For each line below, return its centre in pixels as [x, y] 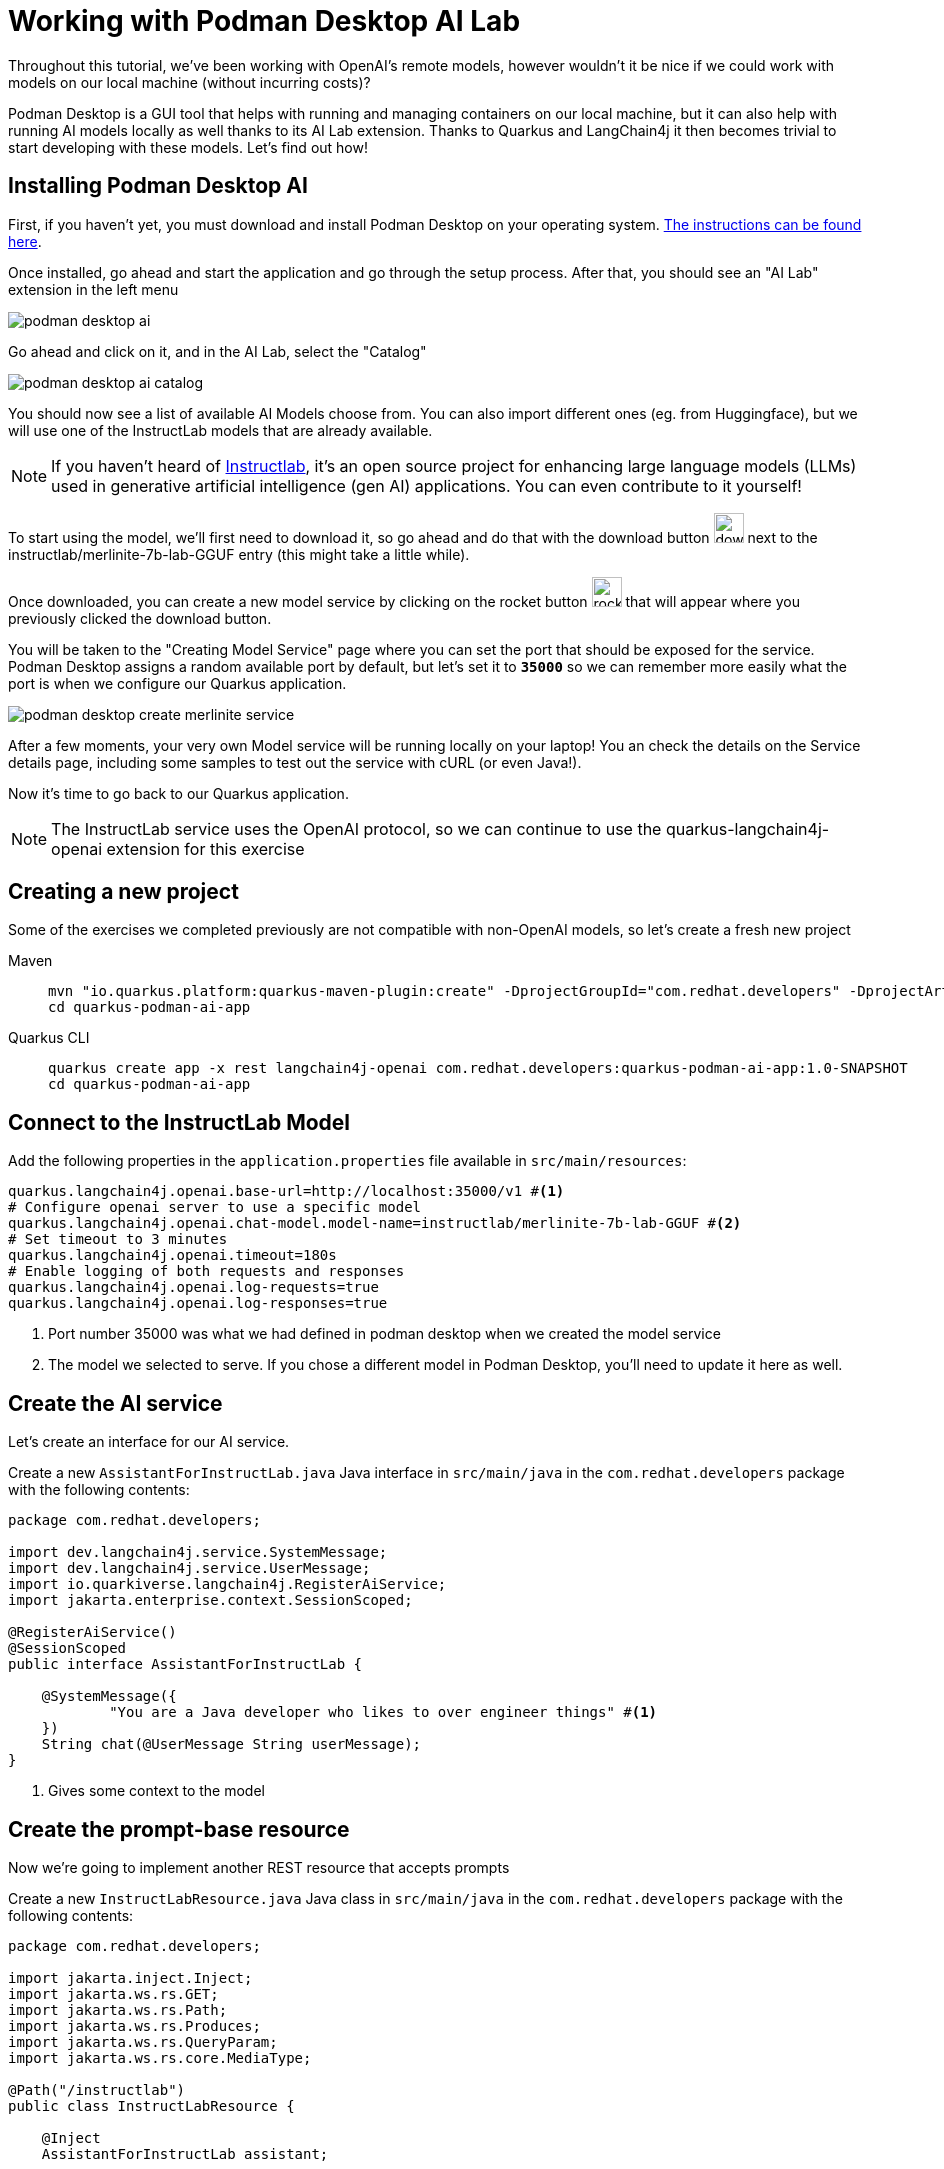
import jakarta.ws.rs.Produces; [134, 2025]
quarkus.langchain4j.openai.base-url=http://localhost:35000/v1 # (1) [286, 1191]
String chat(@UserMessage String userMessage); [231, 1744]
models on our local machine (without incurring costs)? [189, 82]
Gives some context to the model [156, 1791]
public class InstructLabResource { [151, 2105]
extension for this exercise [205, 848]
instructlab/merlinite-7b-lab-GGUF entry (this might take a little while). [239, 554]
